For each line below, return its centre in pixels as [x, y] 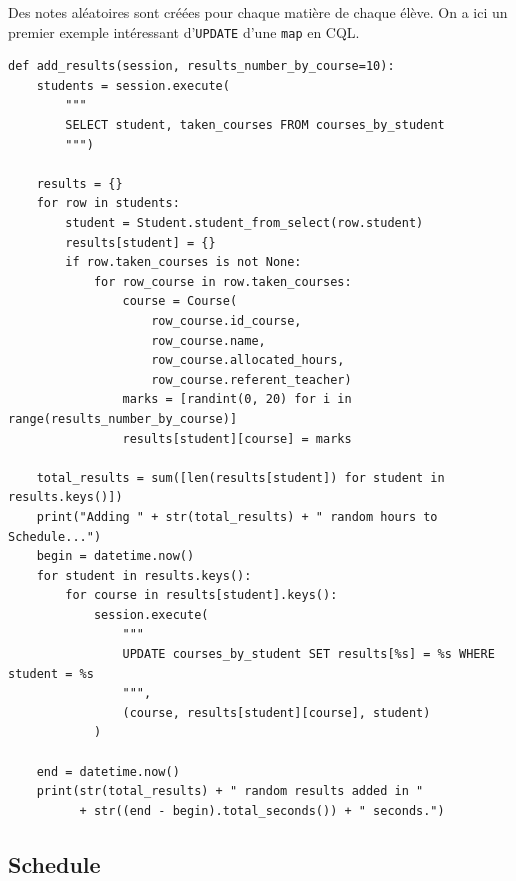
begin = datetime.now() [115, 556]
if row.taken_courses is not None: [183, 262]
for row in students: [108, 203]
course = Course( [180, 301]
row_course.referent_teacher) [251, 379]
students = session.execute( [133, 85]
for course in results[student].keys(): [201, 595]
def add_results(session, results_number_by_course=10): [201, 66]
